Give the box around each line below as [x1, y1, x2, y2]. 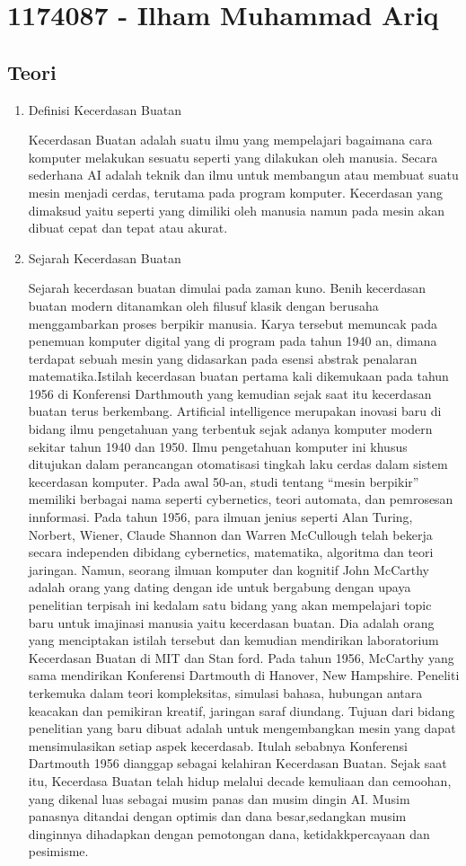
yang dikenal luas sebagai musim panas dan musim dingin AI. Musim [28, 789, 410, 808]
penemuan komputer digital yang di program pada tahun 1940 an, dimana [28, 331, 437, 350]
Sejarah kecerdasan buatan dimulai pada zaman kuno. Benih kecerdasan [28, 278, 426, 297]
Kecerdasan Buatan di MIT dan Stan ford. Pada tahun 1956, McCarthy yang [28, 648, 454, 667]
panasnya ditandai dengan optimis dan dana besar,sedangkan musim [28, 807, 407, 826]
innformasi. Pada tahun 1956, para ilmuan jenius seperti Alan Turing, [28, 508, 413, 526]
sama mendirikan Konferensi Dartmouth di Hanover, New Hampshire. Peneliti [28, 666, 460, 685]
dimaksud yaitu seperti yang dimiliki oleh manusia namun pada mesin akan [28, 200, 444, 219]
